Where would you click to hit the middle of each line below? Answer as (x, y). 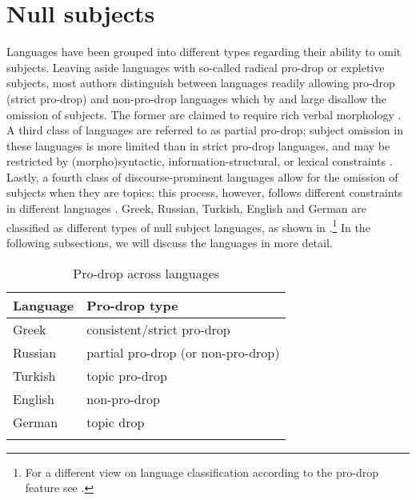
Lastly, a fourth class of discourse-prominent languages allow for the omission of (202, 176)
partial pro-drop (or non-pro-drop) (183, 352)
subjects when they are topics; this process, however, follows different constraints (205, 192)
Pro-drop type (132, 305)
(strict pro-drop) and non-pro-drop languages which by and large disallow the (196, 98)
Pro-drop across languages (146, 273)
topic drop (116, 422)
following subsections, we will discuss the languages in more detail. (170, 242)
